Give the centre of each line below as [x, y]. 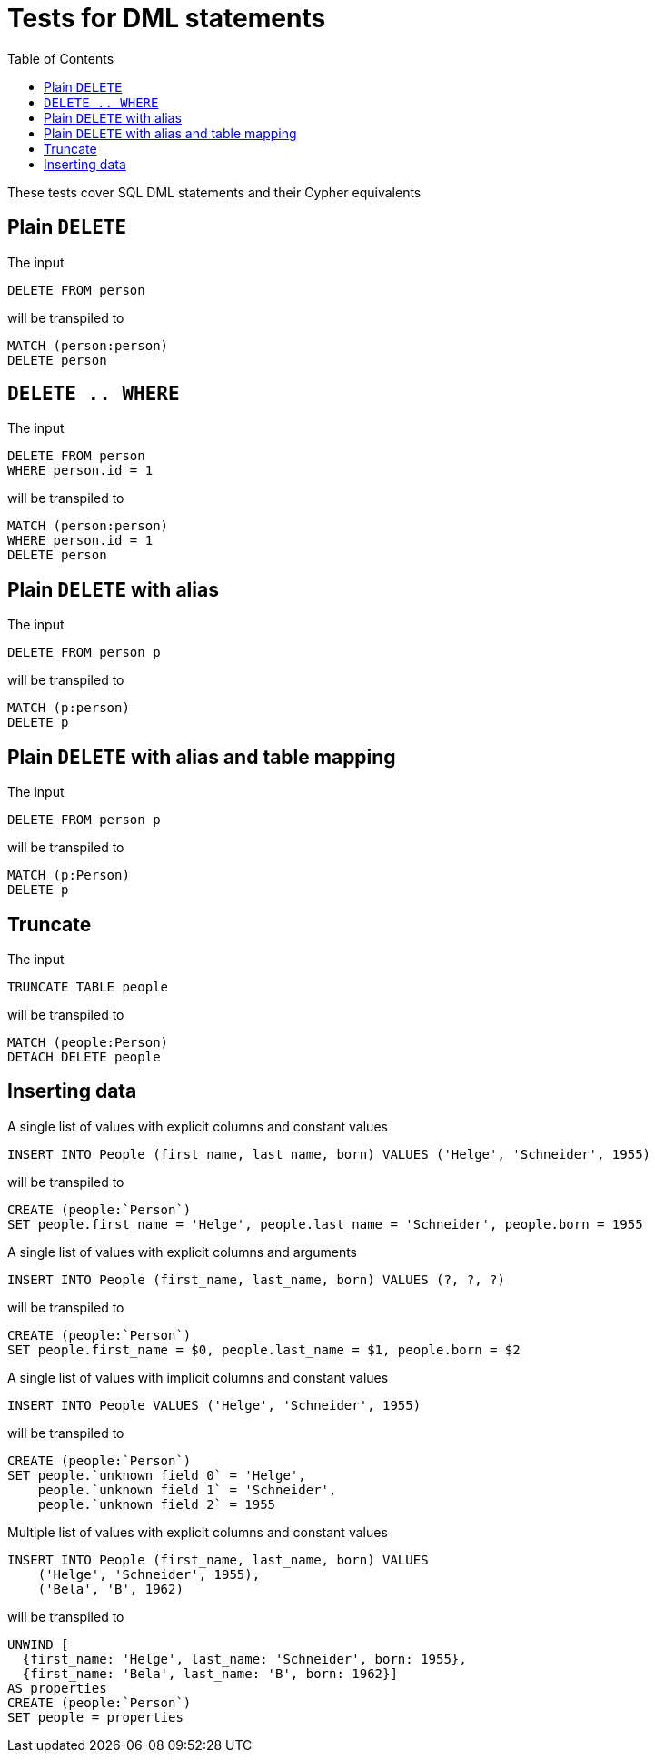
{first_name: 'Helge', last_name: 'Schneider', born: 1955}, [244, 1659]
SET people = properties [95, 1717]
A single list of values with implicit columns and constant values [198, 1377]
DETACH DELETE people [84, 1056]
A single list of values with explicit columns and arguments [182, 1252]
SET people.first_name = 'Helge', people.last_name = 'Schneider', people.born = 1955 [325, 1224]
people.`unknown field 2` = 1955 [157, 1504]
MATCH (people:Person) [88, 1042]
